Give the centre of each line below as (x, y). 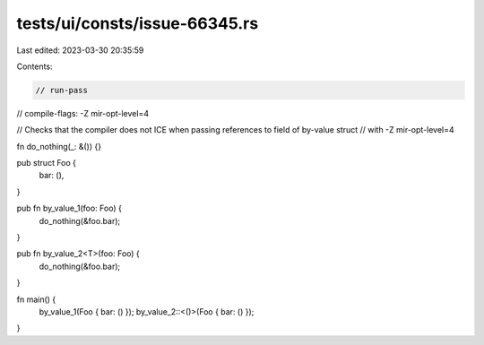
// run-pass (62, 90)
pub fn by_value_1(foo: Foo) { (69, 208)
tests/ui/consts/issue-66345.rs (138, 23)
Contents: (35, 66)
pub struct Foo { (46, 163)
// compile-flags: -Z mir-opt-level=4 (83, 113)
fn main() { (36, 299)
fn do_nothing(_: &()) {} (59, 146)
